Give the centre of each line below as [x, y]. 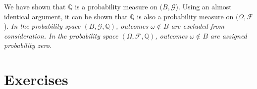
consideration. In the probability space [61, 35]
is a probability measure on [116, 6]
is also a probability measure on [185, 16]
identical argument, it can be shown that [66, 16]
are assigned [229, 35]
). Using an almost [204, 6]
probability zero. [28, 45]
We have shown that [35, 6]
